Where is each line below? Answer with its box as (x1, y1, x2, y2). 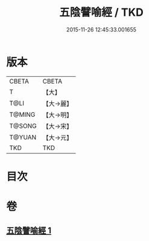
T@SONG (9, 122, 37, 130)
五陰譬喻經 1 (6, 225, 52, 236)
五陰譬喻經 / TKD (59, 5, 144, 19)
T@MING (9, 110, 36, 119)
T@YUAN (9, 133, 37, 141)
